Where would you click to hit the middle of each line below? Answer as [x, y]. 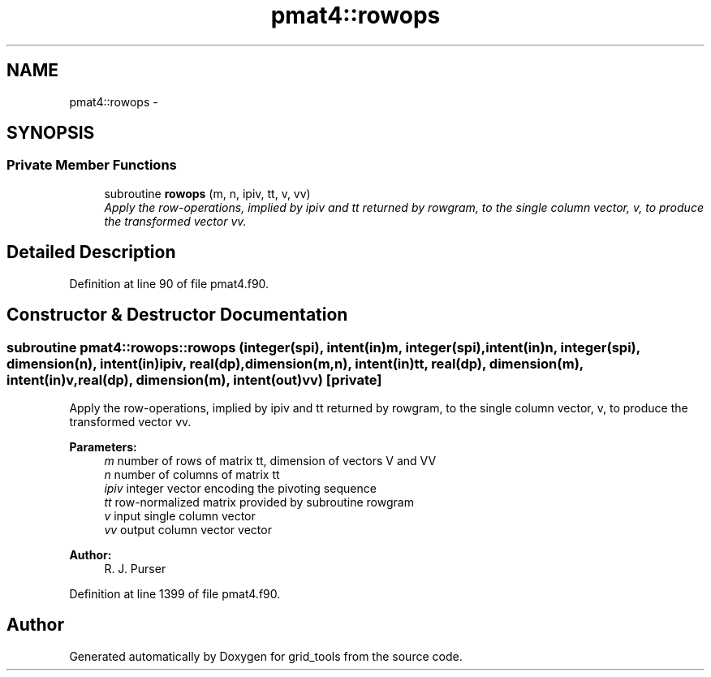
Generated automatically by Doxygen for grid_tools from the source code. [266, 656]
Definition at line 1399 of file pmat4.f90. [175, 593]
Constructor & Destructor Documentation [177, 315]
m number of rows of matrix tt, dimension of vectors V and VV [270, 460]
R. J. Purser [135, 568]
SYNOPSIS [51, 133]
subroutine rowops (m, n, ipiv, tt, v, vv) [207, 193]
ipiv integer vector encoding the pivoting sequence [240, 488]
